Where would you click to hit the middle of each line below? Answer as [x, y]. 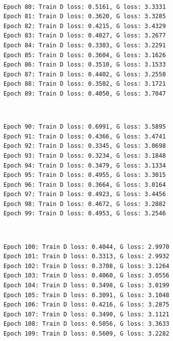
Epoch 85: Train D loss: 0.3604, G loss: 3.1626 [85, 55]
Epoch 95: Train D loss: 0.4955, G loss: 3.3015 [85, 175]
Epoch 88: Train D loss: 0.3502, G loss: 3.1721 [85, 84]
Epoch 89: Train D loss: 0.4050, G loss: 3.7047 [85, 93]
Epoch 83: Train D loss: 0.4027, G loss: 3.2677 [85, 36]
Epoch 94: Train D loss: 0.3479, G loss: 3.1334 [85, 165]
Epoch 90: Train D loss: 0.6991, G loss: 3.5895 [85, 127]
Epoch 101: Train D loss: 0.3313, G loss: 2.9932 [86, 256]
